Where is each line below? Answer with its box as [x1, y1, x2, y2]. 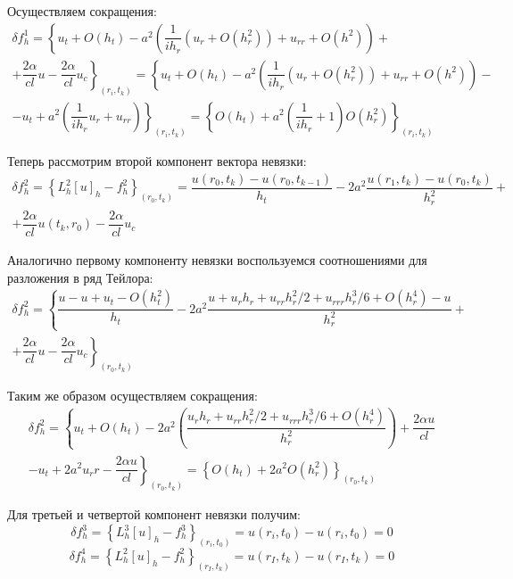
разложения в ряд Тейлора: [7, 268, 153, 286]
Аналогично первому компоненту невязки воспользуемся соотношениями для [7, 250, 427, 269]
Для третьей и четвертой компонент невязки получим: [7, 505, 301, 524]
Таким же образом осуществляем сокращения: [7, 386, 258, 405]
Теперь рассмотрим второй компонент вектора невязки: [7, 152, 307, 170]
